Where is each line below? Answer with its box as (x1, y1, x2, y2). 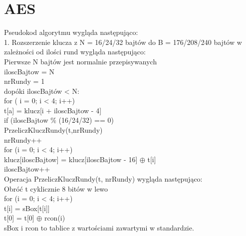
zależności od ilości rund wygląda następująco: (4, 46, 146, 57)
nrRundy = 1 (4, 76, 45, 86)
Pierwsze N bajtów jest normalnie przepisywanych (4, 56, 157, 66)
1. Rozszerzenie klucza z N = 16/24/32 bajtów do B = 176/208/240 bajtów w (4, 36, 242, 47)
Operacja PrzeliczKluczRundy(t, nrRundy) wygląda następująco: (4, 174, 203, 184)
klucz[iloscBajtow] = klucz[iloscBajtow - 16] (4, 154, 138, 164)
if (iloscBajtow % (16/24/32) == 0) (4, 115, 114, 125)
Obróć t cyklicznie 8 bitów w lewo (4, 183, 108, 194)
